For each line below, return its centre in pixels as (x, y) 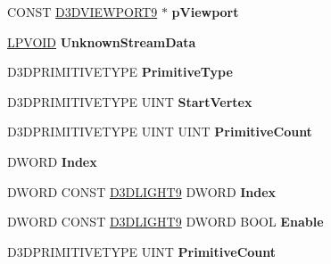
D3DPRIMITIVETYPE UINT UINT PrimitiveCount (160, 132)
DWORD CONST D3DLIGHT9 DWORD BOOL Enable (165, 222)
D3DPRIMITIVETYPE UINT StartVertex (130, 101)
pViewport (205, 12)
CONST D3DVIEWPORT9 (83, 12)
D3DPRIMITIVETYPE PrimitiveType (120, 72)
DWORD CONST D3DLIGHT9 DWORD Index (142, 191)
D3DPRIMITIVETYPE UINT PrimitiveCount (142, 251)
